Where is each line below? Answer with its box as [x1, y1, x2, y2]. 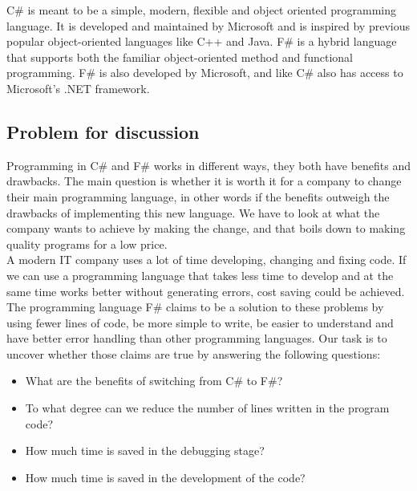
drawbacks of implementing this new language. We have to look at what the [6, 204, 380, 221]
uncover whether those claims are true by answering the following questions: [6, 345, 381, 362]
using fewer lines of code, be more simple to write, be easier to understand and [6, 314, 394, 331]
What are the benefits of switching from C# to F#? [25, 372, 283, 389]
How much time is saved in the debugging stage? [25, 442, 265, 459]
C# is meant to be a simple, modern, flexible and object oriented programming [6, 2, 397, 18]
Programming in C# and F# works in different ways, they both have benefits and [6, 156, 411, 173]
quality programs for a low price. [6, 235, 168, 252]
